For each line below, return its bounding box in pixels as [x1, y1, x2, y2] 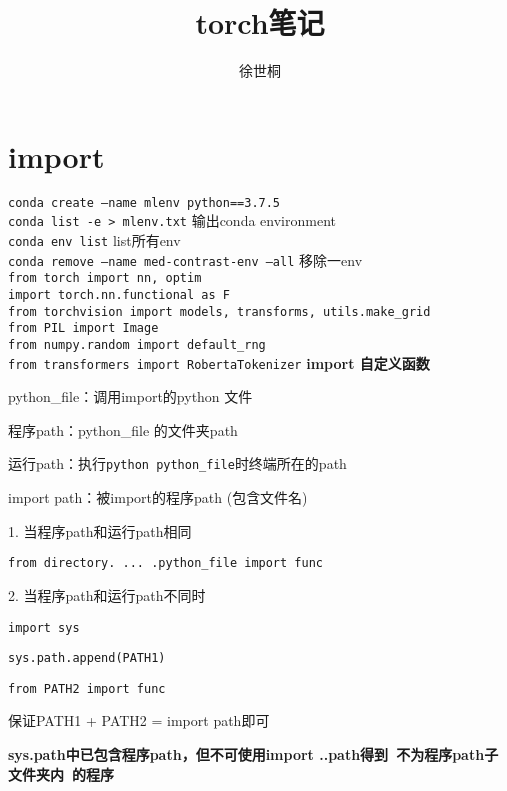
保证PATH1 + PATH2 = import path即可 [8, 710, 270, 731]
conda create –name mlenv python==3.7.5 [8, 195, 281, 210]
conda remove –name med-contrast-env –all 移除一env [8, 249, 363, 270]
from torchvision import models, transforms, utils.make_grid [8, 304, 431, 319]
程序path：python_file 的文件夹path [8, 419, 238, 440]
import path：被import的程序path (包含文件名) [8, 487, 308, 508]
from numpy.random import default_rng [8, 337, 266, 352]
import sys [8, 620, 80, 635]
